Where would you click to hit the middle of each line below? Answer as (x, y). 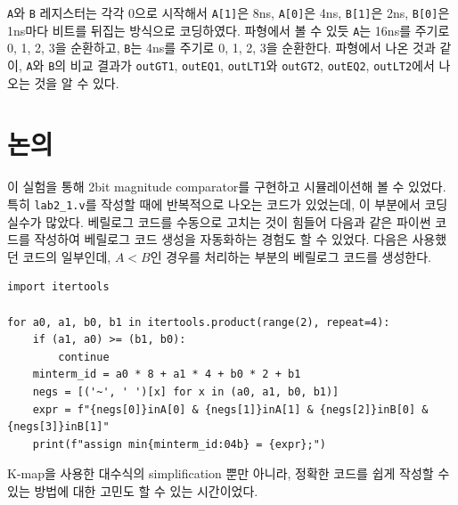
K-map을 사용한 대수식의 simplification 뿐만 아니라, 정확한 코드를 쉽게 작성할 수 (229, 473)
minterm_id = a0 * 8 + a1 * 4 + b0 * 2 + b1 (167, 375)
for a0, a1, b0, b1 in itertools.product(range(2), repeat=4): (199, 322)
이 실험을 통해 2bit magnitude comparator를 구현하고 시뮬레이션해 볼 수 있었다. (227, 187)
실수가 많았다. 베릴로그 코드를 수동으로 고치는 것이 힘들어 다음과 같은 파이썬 (219, 221)
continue (84, 357)
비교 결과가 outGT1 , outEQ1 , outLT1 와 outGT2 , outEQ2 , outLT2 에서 (252, 65)
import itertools (58, 287)
